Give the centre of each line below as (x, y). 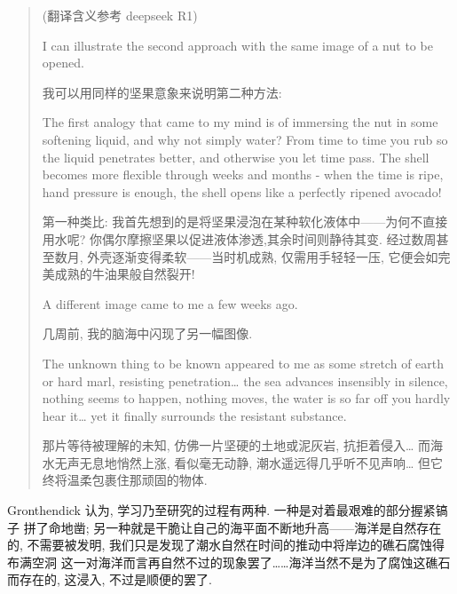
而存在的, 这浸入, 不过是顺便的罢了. (110, 579)
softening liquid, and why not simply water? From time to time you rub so (245, 139)
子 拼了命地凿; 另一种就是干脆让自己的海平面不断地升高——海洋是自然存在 (225, 527)
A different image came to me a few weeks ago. (170, 303)
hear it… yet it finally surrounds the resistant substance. (194, 415)
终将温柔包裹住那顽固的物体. (125, 480)
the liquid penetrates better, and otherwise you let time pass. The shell (236, 157)
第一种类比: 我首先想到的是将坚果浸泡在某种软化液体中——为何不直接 (245, 222)
